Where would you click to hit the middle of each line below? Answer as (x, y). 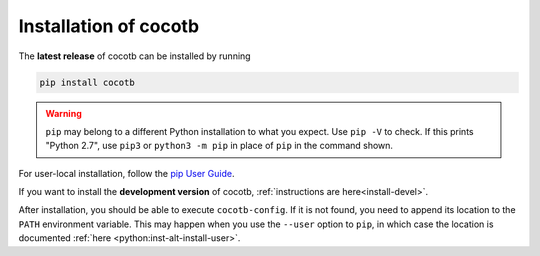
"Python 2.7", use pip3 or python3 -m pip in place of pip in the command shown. (219, 146)
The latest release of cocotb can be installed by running (134, 56)
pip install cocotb (87, 82)
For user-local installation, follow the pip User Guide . (126, 173)
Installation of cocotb (109, 26)
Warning (63, 113)
